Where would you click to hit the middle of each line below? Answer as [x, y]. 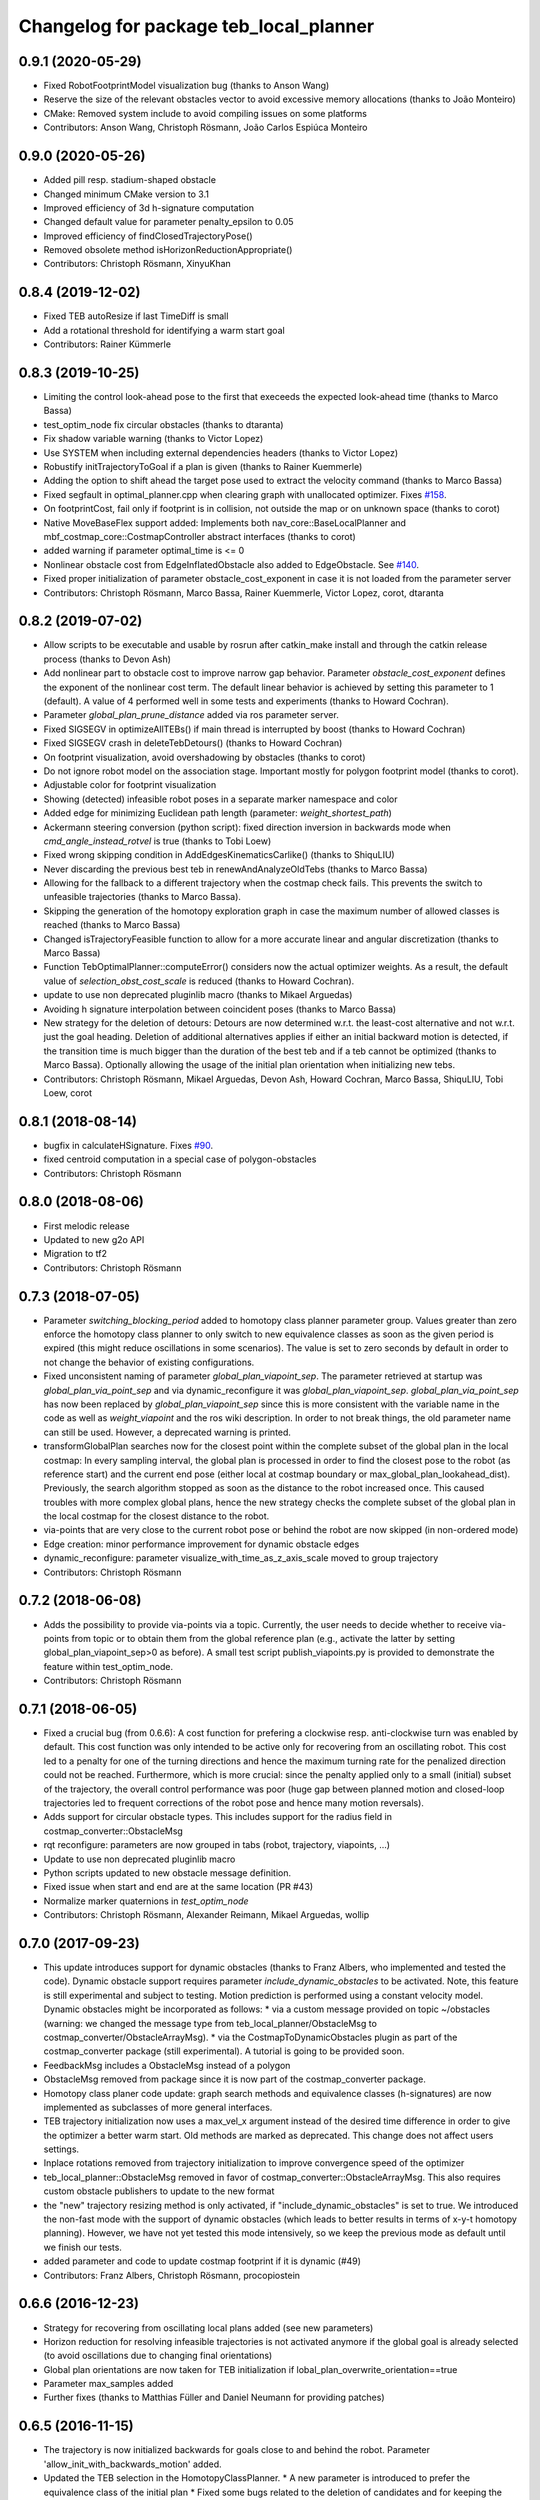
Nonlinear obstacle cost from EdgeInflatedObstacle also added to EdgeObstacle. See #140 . [231, 564]
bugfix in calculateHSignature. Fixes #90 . [128, 1145]
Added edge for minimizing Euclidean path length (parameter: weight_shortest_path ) [217, 813]
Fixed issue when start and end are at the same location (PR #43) [178, 1887]
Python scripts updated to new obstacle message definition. [167, 1872]
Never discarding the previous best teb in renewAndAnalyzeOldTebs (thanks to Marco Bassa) [236, 869]
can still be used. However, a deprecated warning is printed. [167, 1432]
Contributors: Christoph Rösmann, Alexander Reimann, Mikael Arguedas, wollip [206, 1915]
